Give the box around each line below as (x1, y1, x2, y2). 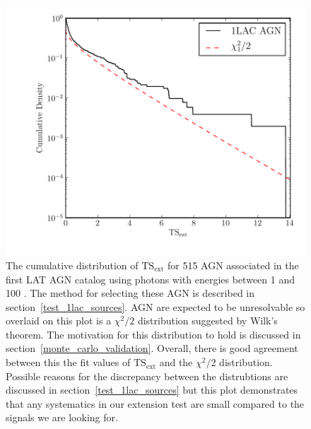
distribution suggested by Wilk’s (137, 313, 278, 328)
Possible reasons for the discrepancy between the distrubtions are (6, 368, 288, 383)
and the (159, 355, 193, 370)
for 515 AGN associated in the (167, 257, 299, 272)
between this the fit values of (6, 355, 131, 370)
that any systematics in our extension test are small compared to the (6, 396, 305, 411)
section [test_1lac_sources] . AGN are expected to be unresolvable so (6, 299, 305, 314)
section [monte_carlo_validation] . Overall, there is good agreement (6, 341, 298, 355)
